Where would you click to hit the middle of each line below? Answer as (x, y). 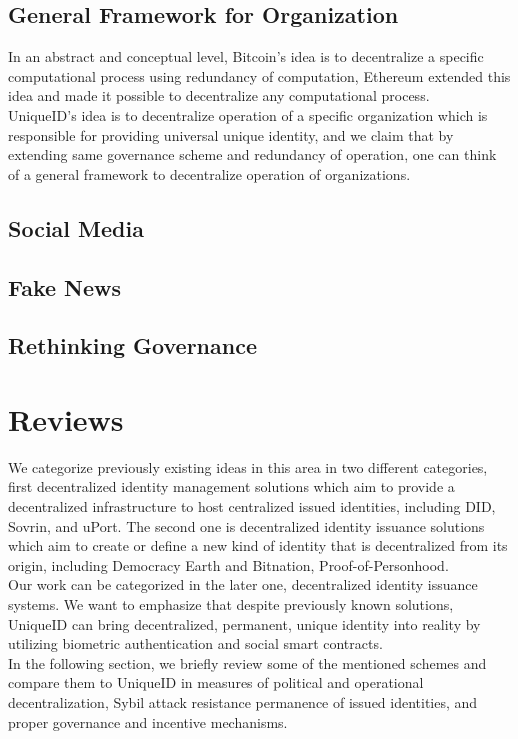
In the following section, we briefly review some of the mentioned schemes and (247, 662)
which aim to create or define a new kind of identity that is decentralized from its (258, 545)
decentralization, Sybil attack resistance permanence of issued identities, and (243, 701)
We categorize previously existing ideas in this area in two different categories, (248, 466)
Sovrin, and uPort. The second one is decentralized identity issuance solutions (246, 525)
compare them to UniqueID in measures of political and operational (216, 682)
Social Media (76, 227)
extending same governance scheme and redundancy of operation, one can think (252, 154)
